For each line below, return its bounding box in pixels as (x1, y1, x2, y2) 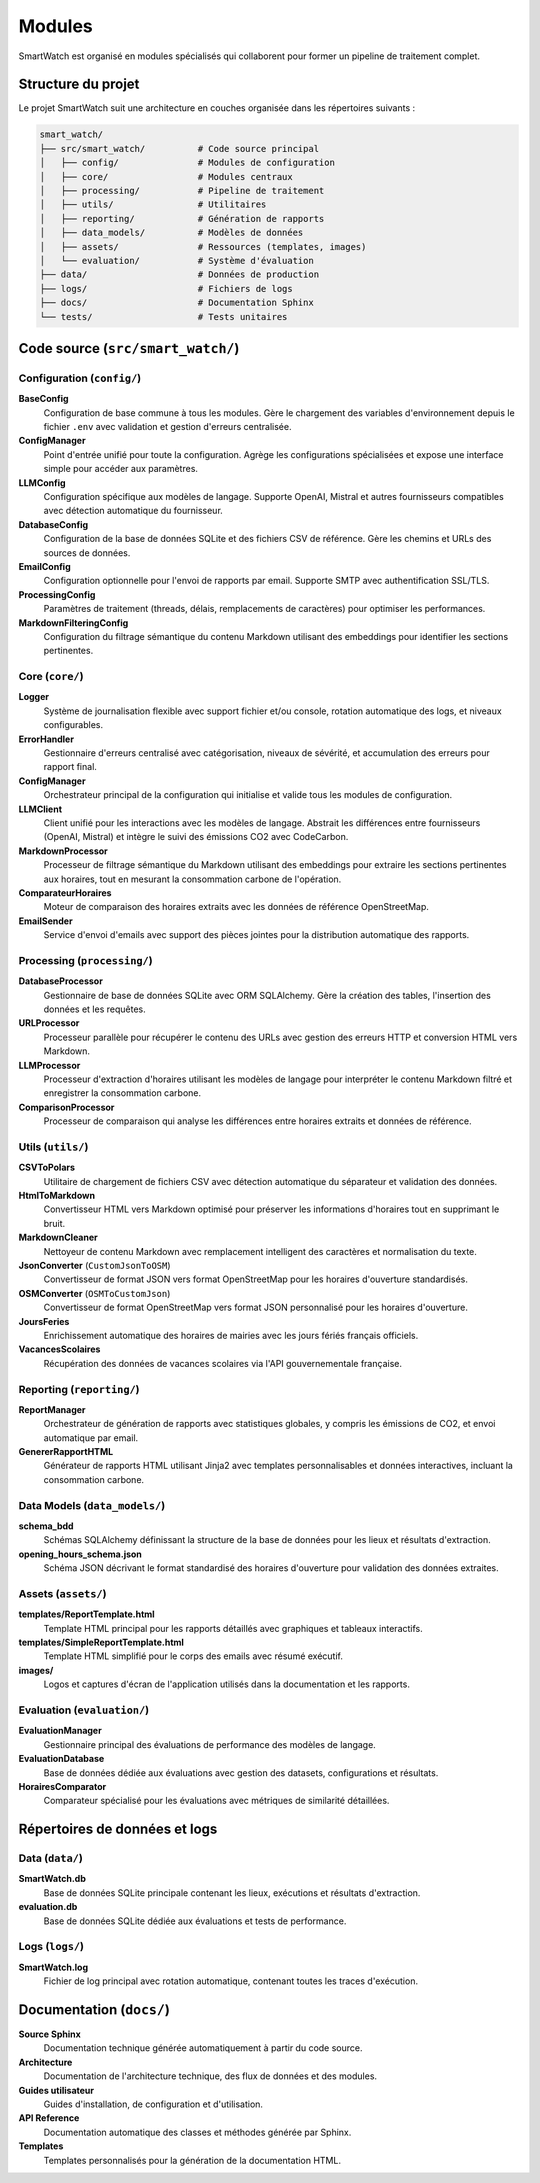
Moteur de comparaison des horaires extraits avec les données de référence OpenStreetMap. (43, 901, 430, 913)
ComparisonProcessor (18, 1101, 115, 1113)
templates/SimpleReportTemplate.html (18, 1636, 185, 1649)
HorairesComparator (18, 1780, 107, 1792)
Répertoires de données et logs (18, 1821, 218, 1838)
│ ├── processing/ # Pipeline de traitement (39, 185, 325, 196)
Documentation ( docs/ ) (18, 2001, 170, 2018)
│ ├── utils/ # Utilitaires (39, 199, 267, 210)
